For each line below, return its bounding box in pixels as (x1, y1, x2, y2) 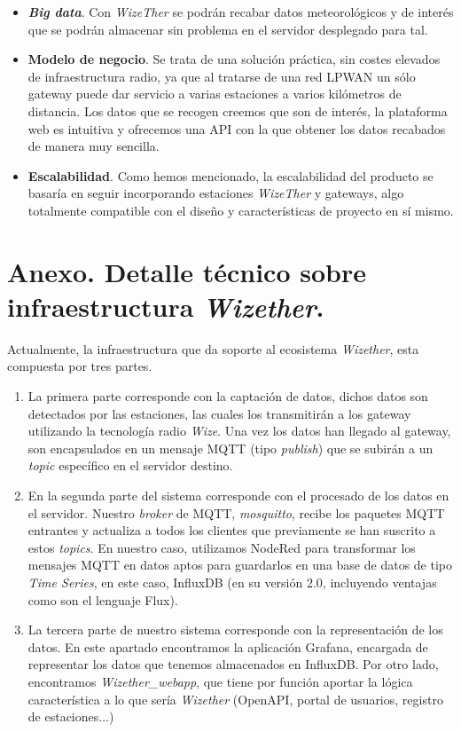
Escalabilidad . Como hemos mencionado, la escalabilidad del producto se (27, 166, 434, 185)
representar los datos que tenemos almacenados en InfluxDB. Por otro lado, (27, 655, 439, 673)
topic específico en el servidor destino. (27, 456, 233, 475)
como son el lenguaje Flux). (27, 590, 178, 609)
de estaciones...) (27, 707, 114, 726)
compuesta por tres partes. (7, 357, 152, 375)
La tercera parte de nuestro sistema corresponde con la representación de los (27, 620, 443, 639)
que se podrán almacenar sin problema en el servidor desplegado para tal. (27, 20, 428, 38)
